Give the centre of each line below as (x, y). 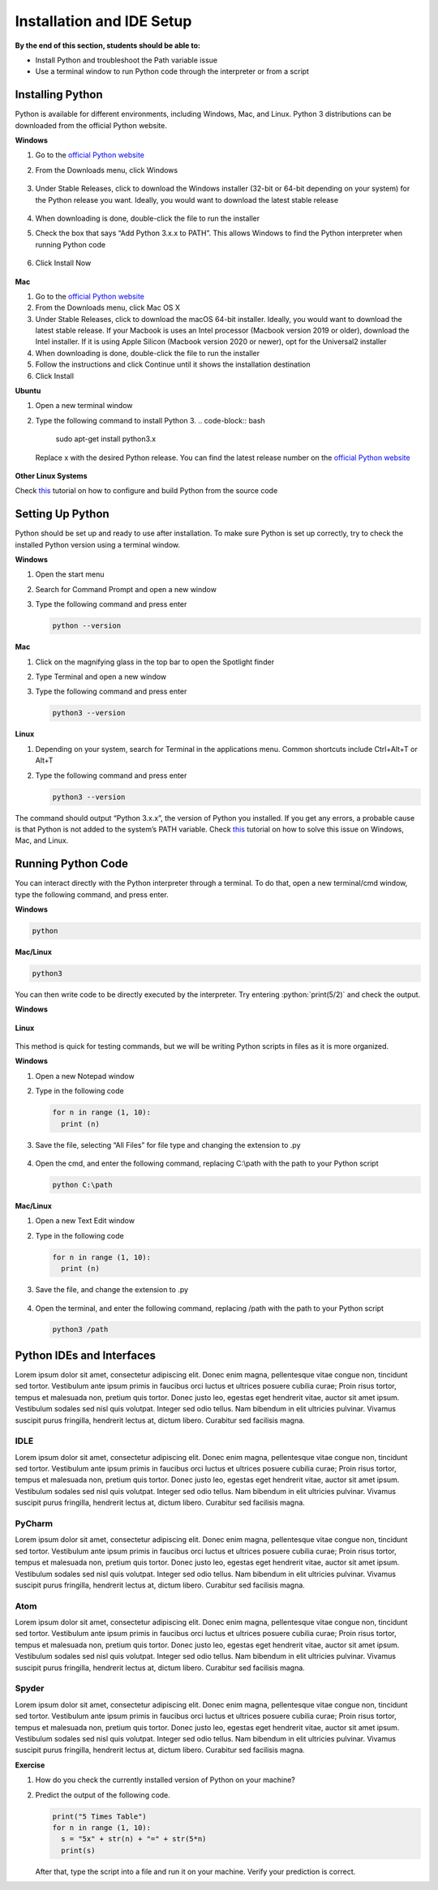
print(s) (78, 1850)
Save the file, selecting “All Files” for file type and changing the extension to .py (168, 1145)
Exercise (30, 1765)
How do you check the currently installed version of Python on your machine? (165, 1780)
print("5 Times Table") (100, 1816)
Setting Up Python (62, 514)
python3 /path (80, 1329)
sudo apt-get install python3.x (106, 439)
